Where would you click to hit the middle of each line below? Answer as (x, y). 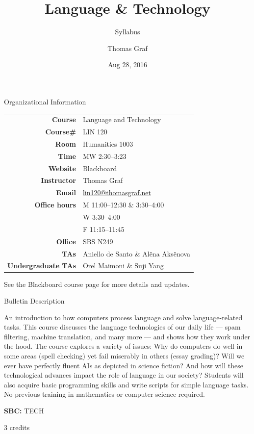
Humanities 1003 (108, 143)
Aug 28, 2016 (127, 64)
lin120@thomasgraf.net (117, 192)
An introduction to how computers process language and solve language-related (123, 317)
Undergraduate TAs (42, 266)
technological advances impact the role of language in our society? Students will (124, 375)
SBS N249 (98, 241)
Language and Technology (122, 119)
